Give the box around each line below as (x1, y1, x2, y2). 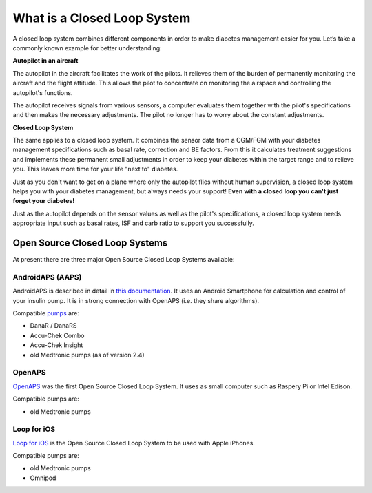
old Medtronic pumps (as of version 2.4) (30, 350, 145, 359)
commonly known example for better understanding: (12, 43, 162, 52)
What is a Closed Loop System (12, 10, 191, 25)
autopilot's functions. (12, 88, 73, 96)
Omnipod (30, 474, 56, 482)
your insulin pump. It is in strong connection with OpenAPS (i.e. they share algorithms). (12, 296, 260, 304)
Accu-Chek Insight (30, 341, 83, 349)
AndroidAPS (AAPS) (12, 272, 82, 282)
